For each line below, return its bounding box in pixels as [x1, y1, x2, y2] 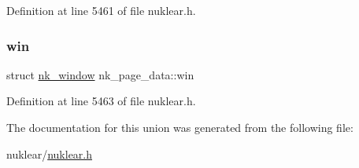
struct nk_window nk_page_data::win [6, 66, 194, 82]
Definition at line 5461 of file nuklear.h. [6, 2, 196, 18]
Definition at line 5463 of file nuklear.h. [6, 93, 196, 109]
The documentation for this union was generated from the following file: [6, 119, 353, 135]
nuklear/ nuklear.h [6, 145, 93, 162]
